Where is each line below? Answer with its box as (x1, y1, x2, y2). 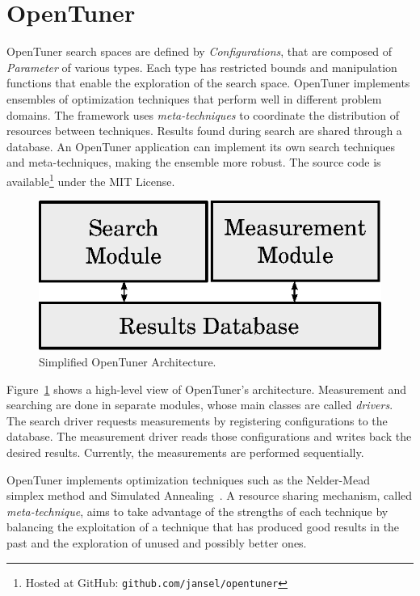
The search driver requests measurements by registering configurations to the (6, 412, 388, 429)
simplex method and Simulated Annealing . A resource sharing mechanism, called (6, 487, 413, 504)
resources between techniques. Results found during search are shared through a (6, 122, 402, 139)
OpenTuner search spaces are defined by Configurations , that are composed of (6, 43, 393, 60)
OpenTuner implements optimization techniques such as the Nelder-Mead (6, 471, 370, 488)
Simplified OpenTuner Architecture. (39, 353, 216, 370)
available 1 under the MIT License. (6, 170, 175, 189)
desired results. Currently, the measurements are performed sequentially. (6, 444, 364, 461)
